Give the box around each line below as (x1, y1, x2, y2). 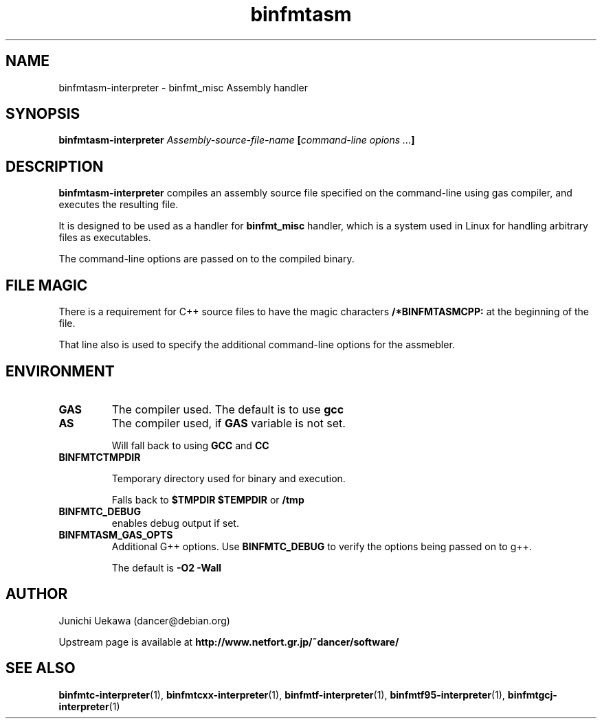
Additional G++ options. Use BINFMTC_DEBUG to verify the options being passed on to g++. (111, 540, 532, 552)
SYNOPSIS (5, 105, 80, 123)
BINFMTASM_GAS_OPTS (58, 528, 173, 541)
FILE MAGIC (5, 276, 88, 294)
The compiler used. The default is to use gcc (111, 402, 344, 416)
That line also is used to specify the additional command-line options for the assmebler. (58, 339, 455, 351)
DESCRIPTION (5, 157, 104, 175)
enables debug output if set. (111, 517, 239, 529)
